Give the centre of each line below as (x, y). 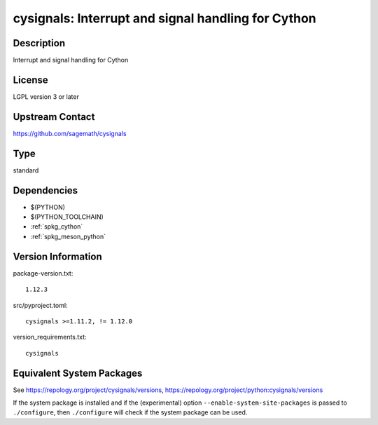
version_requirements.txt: (50, 337)
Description (39, 43)
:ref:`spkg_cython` (57, 227)
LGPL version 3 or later (46, 96)
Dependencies (45, 190)
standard (26, 170)
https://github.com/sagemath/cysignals (70, 133)
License (30, 80)
